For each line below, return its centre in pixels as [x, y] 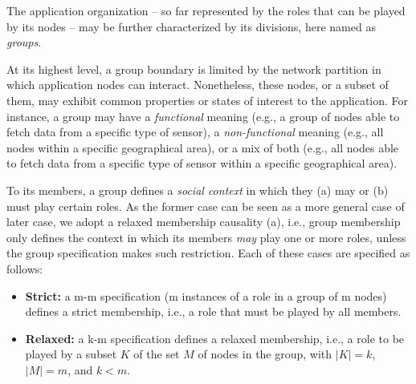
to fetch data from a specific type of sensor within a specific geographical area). [202, 163]
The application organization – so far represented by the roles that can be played [206, 10]
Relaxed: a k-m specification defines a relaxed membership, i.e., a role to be [215, 338]
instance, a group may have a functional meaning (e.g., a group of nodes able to [203, 116]
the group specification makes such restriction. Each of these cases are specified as [208, 253]
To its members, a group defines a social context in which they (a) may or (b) [198, 190]
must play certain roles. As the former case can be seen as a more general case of [206, 206]
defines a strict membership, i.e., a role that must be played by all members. [213, 311]
